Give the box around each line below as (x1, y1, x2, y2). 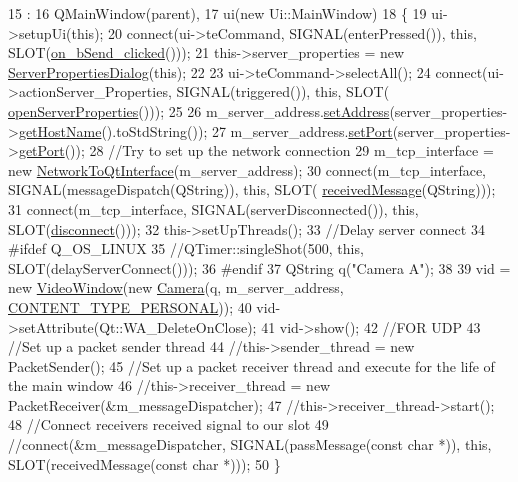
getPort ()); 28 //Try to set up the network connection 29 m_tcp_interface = (18, 140, 494, 161)
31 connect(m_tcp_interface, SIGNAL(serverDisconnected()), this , (8, 198, 419, 219)
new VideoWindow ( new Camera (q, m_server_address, (8, 277, 344, 298)
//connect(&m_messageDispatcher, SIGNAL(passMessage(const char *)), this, (8, 434, 492, 455)
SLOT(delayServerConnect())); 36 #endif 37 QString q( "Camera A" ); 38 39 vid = (8, 257, 511, 278)
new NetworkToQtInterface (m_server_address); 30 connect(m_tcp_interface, (8, 159, 487, 180)
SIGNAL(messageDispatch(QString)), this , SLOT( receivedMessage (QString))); (8, 179, 496, 200)
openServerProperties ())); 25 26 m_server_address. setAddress (8, 100, 390, 121)
